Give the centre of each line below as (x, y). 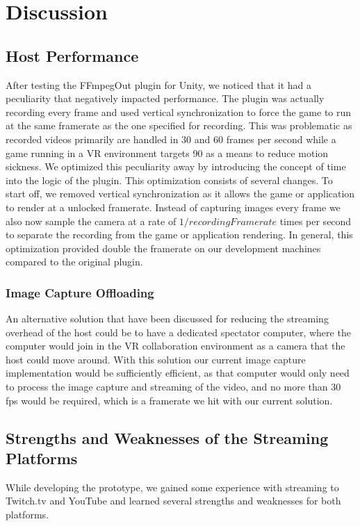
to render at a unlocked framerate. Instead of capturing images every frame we (173, 207)
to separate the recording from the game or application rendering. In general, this (179, 235)
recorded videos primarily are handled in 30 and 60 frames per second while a (171, 139)
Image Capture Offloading (80, 292)
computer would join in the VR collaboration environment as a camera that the (175, 346)
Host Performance (72, 55)
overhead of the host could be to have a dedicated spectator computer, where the (178, 332)
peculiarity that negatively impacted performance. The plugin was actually (165, 98)
